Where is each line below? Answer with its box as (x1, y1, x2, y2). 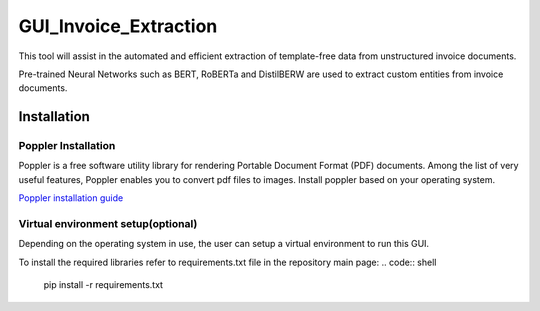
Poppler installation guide (18, 192, 124, 204)
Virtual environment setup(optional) (18, 217, 198, 231)
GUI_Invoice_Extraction (18, 15, 218, 37)
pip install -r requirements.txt (43, 279, 164, 291)
